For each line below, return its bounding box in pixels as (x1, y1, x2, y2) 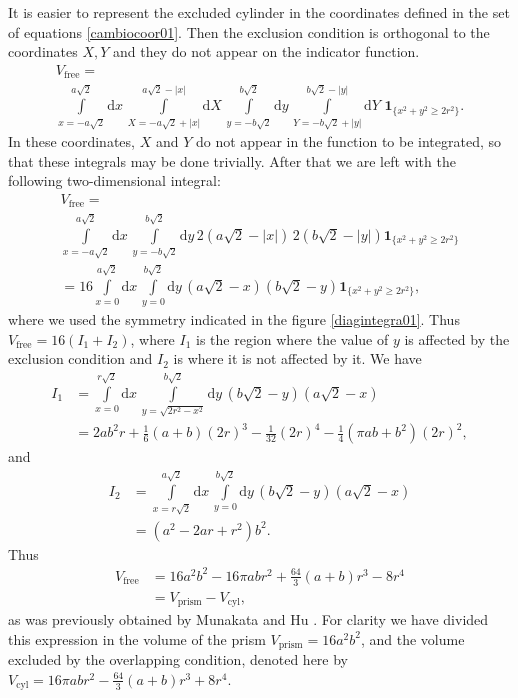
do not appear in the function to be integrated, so (195, 131, 502, 152)
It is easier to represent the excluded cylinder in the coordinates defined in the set (8, 2, 510, 22)
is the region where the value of (196, 328, 389, 349)
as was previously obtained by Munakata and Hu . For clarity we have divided (8, 609, 489, 630)
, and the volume (360, 628, 465, 649)
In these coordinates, (8, 131, 135, 152)
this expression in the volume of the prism (8, 628, 266, 649)
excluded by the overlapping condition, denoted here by (8, 649, 349, 670)
